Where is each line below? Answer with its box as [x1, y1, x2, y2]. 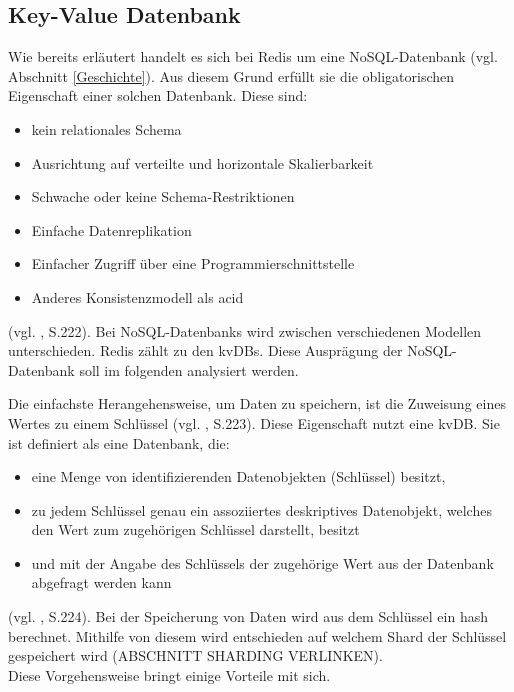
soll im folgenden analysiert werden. [79, 359, 299, 380]
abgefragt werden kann [31, 572, 172, 593]
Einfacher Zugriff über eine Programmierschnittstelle [31, 253, 355, 274]
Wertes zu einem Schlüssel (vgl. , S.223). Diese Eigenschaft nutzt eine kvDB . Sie [8, 412, 500, 433]
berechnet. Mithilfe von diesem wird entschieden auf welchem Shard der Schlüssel [8, 625, 507, 646]
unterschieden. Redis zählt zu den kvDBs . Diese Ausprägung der [8, 340, 403, 361]
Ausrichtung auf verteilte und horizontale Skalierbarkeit [31, 152, 374, 173]
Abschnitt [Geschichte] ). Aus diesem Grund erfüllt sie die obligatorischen [8, 65, 455, 86]
